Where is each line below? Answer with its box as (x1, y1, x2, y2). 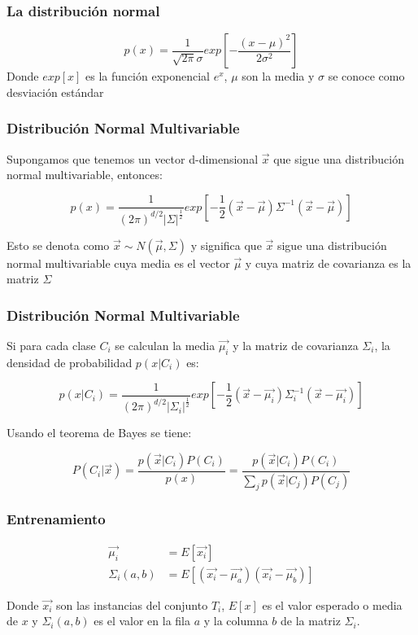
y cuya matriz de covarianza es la (245, 254, 411, 271)
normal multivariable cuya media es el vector (7, 254, 230, 271)
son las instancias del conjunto (56, 596, 208, 613)
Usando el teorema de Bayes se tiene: (7, 424, 192, 441)
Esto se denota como (7, 236, 110, 253)
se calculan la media (115, 337, 216, 354)
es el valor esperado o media (262, 596, 403, 613)
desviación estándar (7, 83, 104, 100)
